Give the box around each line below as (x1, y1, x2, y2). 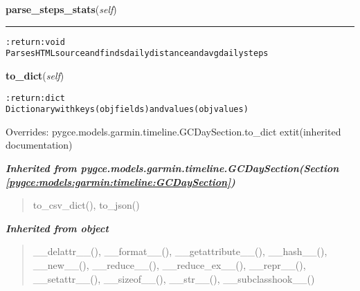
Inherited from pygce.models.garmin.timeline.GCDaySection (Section (6, 161, 339, 175)
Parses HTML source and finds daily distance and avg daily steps (6, 48, 269, 59)
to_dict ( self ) (6, 68, 64, 82)
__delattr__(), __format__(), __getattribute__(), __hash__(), (33, 244, 327, 259)
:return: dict (6, 93, 65, 103)
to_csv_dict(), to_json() (33, 198, 140, 212)
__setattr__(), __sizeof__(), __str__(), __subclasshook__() (33, 271, 315, 285)
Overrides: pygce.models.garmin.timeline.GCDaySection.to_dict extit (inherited (6, 124, 341, 138)
